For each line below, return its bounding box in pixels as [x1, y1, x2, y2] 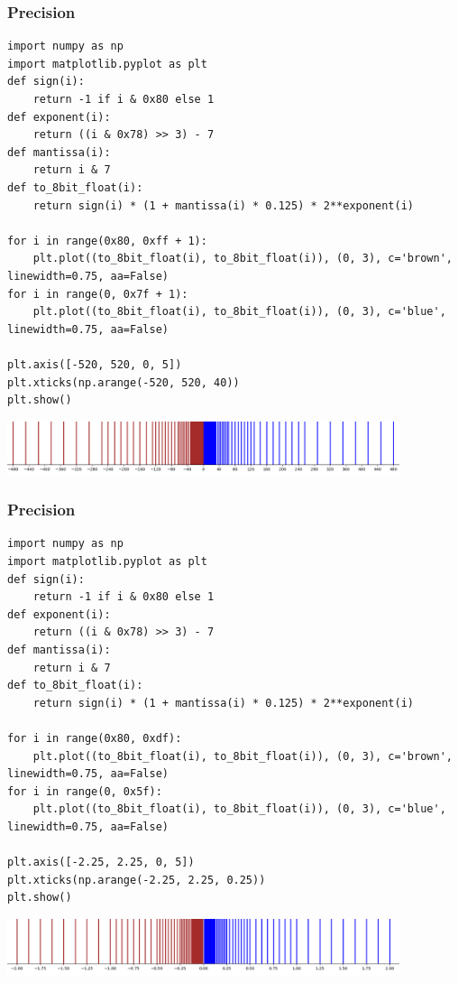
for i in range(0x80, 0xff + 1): [7, 234, 207, 247]
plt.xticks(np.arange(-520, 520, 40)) [7, 376, 240, 389]
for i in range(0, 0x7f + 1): [7, 287, 188, 301]
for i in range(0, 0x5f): [7, 784, 162, 798]
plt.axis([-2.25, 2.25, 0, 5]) [7, 856, 195, 869]
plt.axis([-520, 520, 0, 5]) [7, 357, 182, 371]
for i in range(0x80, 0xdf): [7, 732, 182, 746]
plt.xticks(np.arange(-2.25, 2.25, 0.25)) [7, 873, 266, 886]
